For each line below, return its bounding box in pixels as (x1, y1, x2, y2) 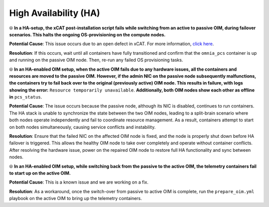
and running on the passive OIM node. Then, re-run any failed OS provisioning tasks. (9, 57, 183, 63)
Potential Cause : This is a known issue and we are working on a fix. (9, 179, 149, 185)
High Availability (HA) (9, 7, 101, 18)
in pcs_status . (9, 94, 42, 100)
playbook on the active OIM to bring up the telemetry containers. (9, 196, 142, 202)
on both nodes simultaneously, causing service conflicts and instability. (9, 124, 156, 130)
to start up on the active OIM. (9, 170, 71, 176)
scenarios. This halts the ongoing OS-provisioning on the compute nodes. (9, 31, 166, 37)
